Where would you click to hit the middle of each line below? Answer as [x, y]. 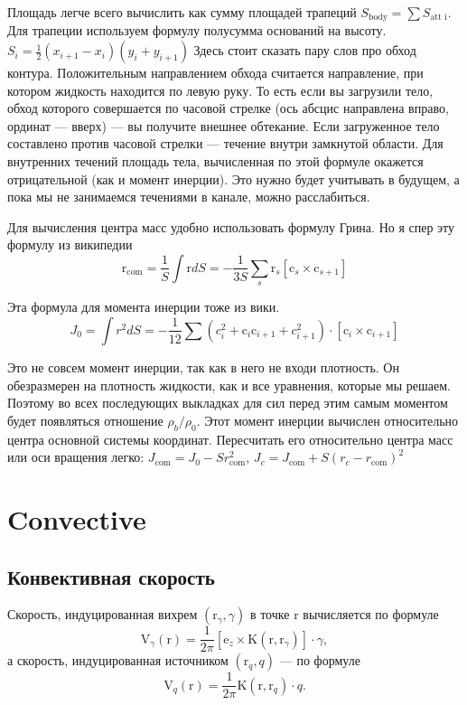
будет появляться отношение [85, 420]
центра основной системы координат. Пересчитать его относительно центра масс [230, 439]
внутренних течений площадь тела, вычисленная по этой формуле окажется [215, 161]
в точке [270, 614]
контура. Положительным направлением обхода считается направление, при [215, 73]
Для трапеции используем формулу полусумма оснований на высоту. [197, 30]
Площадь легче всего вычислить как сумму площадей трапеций [182, 12]
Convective [77, 518]
